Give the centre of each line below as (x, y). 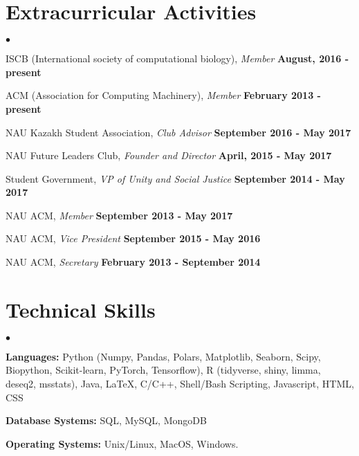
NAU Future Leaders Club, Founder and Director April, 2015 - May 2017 (169, 155)
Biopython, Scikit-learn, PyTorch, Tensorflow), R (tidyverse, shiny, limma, (163, 370)
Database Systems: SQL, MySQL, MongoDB (106, 420)
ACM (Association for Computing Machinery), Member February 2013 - (163, 95)
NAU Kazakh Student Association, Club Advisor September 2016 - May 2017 (178, 132)
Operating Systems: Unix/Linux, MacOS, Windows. (122, 443)
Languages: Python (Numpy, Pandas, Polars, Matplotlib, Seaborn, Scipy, (163, 356)
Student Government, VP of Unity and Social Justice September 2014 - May (175, 178)
